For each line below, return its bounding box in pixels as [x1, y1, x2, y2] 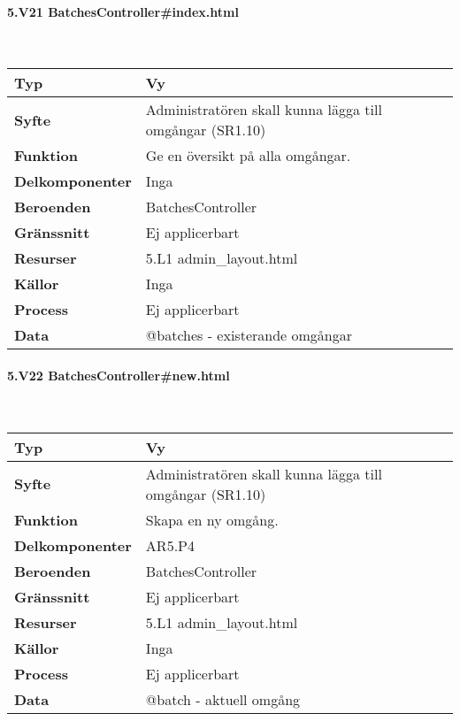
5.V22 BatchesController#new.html [7, 365, 230, 384]
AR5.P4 [145, 534, 195, 556]
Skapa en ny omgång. [145, 509, 279, 530]
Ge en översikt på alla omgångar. [145, 145, 351, 166]
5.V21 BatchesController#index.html [7, 2, 239, 20]
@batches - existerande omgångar [145, 325, 352, 346]
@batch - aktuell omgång [145, 688, 301, 709]
